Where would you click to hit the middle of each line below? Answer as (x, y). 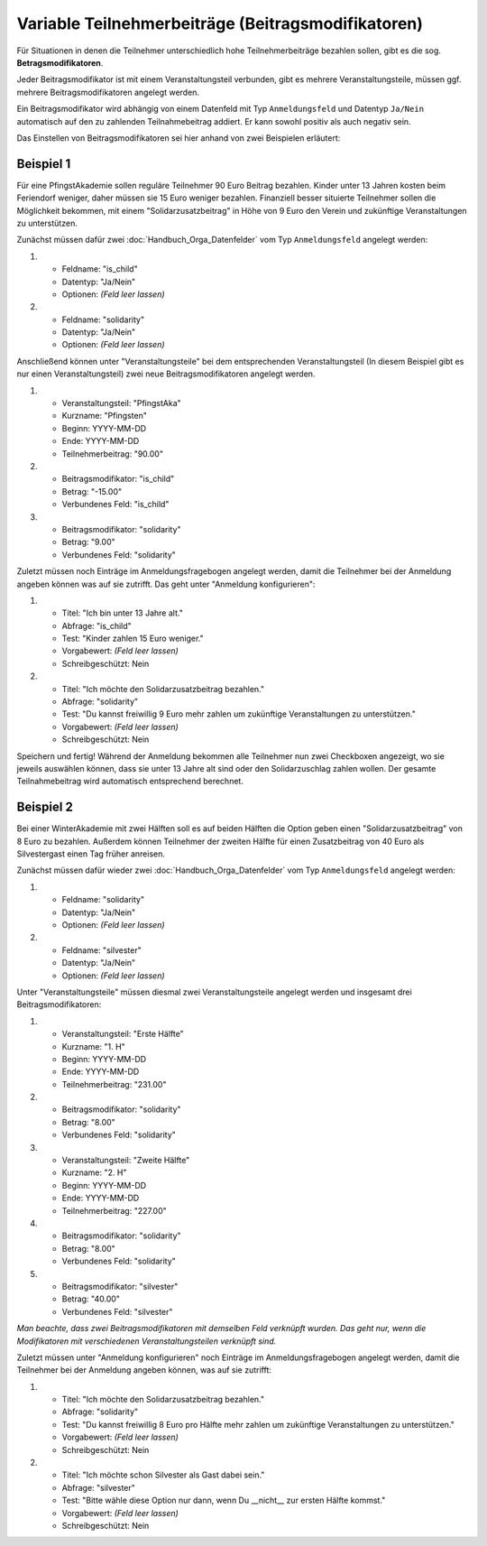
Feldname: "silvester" (101, 950)
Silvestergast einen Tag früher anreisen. (91, 854)
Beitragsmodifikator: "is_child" (118, 479)
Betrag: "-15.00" (92, 491)
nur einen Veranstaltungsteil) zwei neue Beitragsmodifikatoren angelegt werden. (166, 374)
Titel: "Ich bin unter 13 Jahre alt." (123, 613)
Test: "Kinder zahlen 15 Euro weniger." (133, 639)
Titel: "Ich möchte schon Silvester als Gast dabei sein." (163, 1475)
